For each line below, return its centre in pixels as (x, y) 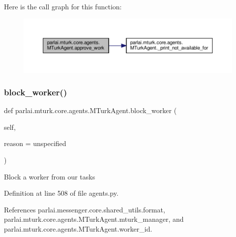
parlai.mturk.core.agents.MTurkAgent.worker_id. (78, 228)
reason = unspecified (35, 143)
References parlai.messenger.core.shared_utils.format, (85, 209)
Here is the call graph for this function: (63, 6)
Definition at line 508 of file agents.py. (61, 193)
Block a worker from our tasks (50, 176)
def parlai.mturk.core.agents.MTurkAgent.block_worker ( (90, 110)
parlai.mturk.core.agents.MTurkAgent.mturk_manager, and (94, 219)
